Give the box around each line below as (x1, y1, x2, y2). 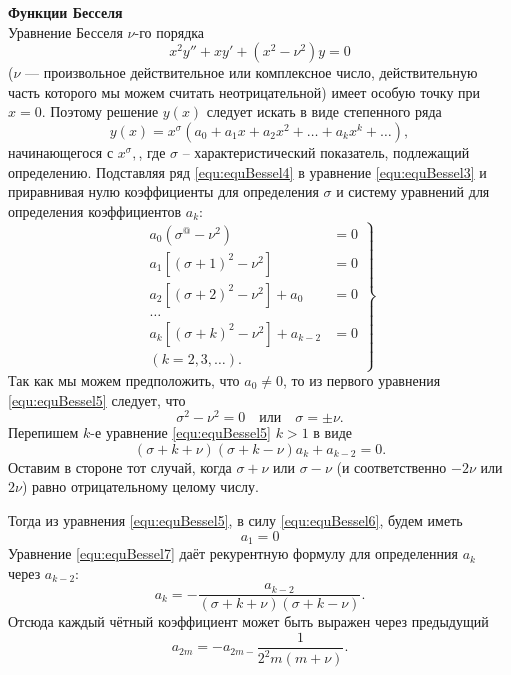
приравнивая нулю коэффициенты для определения (8, 181, 319, 202)
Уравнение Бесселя (8, 21, 123, 42)
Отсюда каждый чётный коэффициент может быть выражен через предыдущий (8, 611, 489, 632)
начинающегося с (8, 141, 114, 162)
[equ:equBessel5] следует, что (8, 389, 186, 410)
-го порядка (134, 21, 205, 42)
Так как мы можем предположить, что (8, 370, 240, 391)
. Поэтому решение (41, 101, 159, 122)
